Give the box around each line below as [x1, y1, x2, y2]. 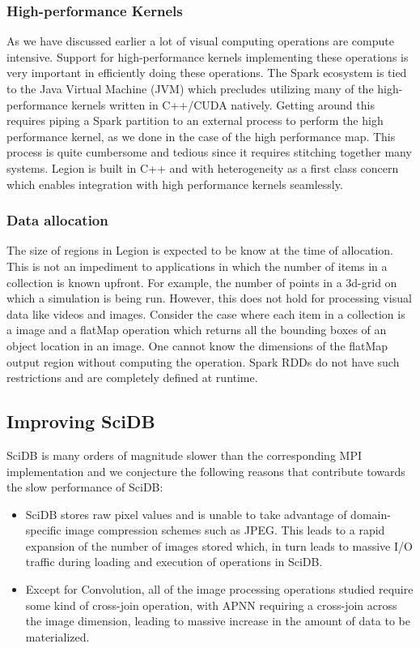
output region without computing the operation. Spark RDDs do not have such [6, 353, 400, 370]
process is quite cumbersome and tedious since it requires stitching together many [6, 144, 412, 161]
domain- [350, 505, 391, 522]
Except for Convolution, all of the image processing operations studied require [25, 581, 414, 598]
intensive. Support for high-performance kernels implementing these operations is [6, 48, 409, 65]
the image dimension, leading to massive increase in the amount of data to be [25, 612, 410, 629]
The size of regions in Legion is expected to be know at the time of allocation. [6, 242, 393, 259]
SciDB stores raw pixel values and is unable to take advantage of [25, 505, 347, 522]
